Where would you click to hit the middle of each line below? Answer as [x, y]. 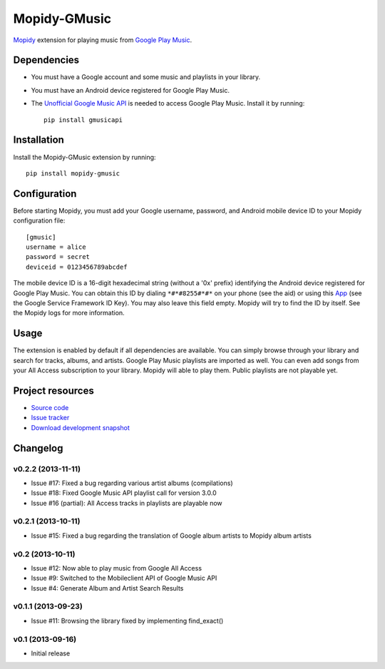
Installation [38, 140]
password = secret [58, 257]
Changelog [38, 448]
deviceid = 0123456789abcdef [77, 267]
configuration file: [39, 220]
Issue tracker [50, 418]
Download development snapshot [80, 427]
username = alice [56, 247]
